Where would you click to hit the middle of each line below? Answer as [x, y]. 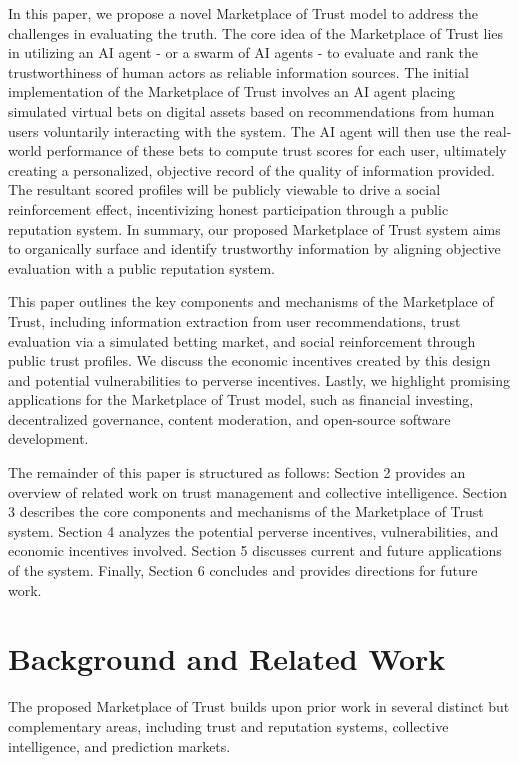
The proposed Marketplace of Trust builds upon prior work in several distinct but [259, 706]
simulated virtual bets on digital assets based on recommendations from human [251, 110]
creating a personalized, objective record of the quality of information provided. [251, 169]
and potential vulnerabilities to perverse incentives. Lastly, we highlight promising [259, 379]
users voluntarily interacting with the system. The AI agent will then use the [244, 130]
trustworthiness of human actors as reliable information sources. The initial [238, 71]
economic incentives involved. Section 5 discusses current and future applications [255, 550]
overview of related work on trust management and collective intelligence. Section [258, 491]
